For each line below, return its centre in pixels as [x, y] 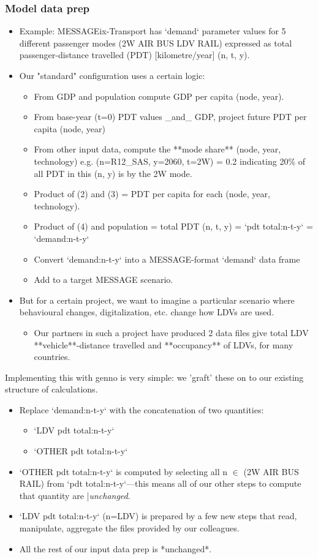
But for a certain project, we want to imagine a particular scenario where [157, 300]
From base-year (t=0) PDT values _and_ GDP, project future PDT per [170, 117]
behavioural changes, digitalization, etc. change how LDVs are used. [147, 312]
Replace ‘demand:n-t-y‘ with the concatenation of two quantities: [142, 409]
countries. [52, 357]
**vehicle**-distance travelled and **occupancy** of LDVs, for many [164, 344]
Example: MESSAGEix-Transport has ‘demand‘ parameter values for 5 [153, 31]
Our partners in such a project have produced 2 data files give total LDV [171, 332]
